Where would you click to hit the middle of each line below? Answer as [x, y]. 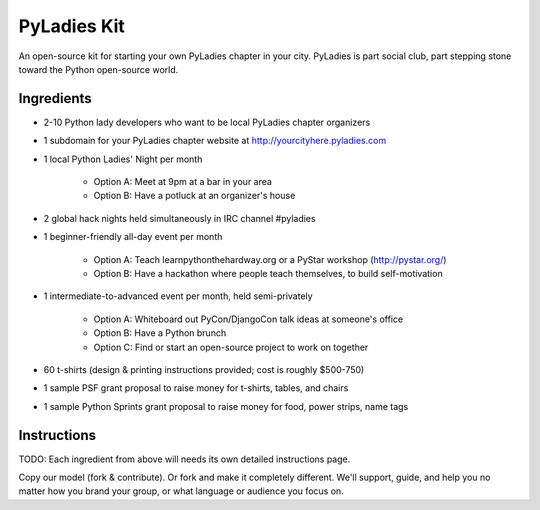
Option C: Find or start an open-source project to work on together [231, 347]
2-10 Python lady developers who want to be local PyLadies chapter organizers [207, 122]
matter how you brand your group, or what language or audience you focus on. [181, 491]
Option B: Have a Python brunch [160, 333]
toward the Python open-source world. [98, 69]
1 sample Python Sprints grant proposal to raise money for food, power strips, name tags [226, 406]
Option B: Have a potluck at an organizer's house [194, 196]
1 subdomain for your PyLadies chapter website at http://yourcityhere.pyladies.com [215, 141]
